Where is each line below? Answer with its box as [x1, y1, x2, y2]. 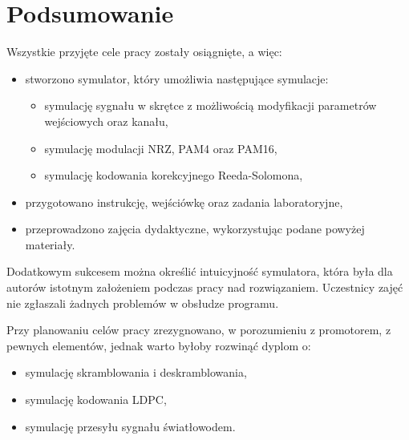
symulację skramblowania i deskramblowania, [25, 364, 247, 381]
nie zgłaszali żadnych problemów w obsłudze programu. [6, 294, 279, 311]
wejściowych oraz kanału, [44, 112, 168, 129]
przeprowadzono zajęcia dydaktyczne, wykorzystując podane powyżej [25, 220, 365, 237]
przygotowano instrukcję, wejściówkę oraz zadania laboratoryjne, [25, 193, 343, 210]
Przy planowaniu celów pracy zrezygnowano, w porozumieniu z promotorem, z [6, 321, 391, 338]
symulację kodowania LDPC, [25, 391, 167, 408]
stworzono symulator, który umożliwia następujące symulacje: [25, 70, 329, 87]
